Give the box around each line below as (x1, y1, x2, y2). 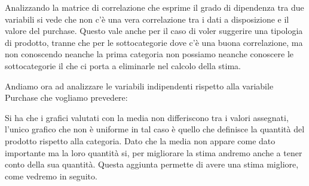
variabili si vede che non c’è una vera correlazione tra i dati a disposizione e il (5, 13, 289, 25)
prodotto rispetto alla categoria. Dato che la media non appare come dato (5, 134, 276, 147)
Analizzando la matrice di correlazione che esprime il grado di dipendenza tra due (5, 1, 304, 13)
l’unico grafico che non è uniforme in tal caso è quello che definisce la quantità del (5, 123, 305, 135)
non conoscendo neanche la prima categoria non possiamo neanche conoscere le (5, 48, 293, 60)
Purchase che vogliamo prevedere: (5, 91, 128, 104)
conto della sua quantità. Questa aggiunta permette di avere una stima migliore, (5, 158, 299, 170)
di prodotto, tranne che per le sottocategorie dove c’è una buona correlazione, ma (5, 36, 303, 48)
